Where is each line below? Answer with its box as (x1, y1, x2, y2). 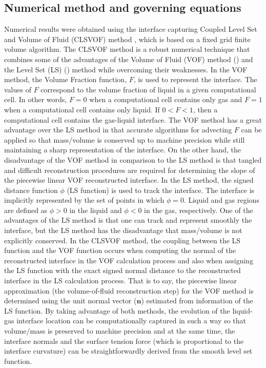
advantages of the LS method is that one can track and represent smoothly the (4, 215, 252, 225)
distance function (4, 184, 58, 195)
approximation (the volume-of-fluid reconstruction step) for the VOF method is (4, 285, 254, 296)
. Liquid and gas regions (183, 195, 259, 205)
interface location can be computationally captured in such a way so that (16, 315, 247, 326)
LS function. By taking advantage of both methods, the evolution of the (4, 305, 230, 316)
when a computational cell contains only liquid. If (4, 104, 160, 114)
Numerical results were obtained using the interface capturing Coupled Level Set (4, 24, 257, 34)
